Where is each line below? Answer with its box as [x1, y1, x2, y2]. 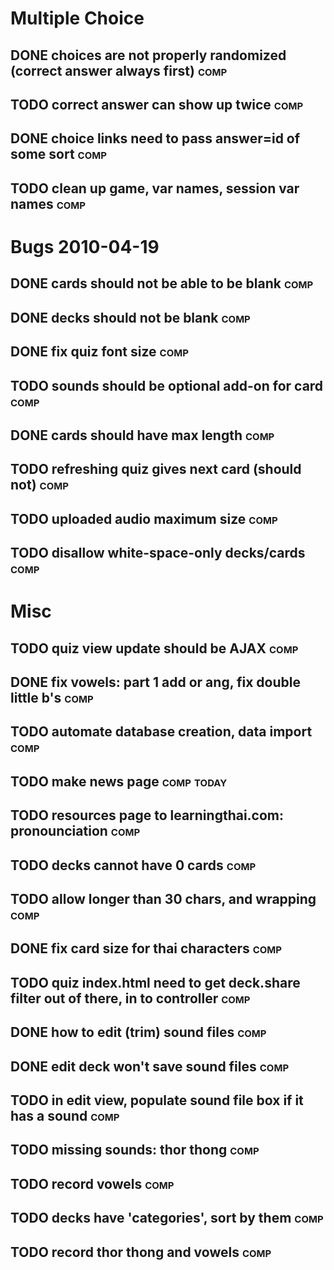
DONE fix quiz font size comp [10, 343, 189, 361]
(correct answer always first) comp [10, 62, 228, 79]
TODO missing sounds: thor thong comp [10, 1142, 260, 1159]
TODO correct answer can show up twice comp [10, 96, 304, 113]
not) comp [10, 477, 69, 494]
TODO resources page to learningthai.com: [10, 807, 285, 824]
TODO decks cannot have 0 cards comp [10, 857, 257, 874]
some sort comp [10, 146, 107, 163]
